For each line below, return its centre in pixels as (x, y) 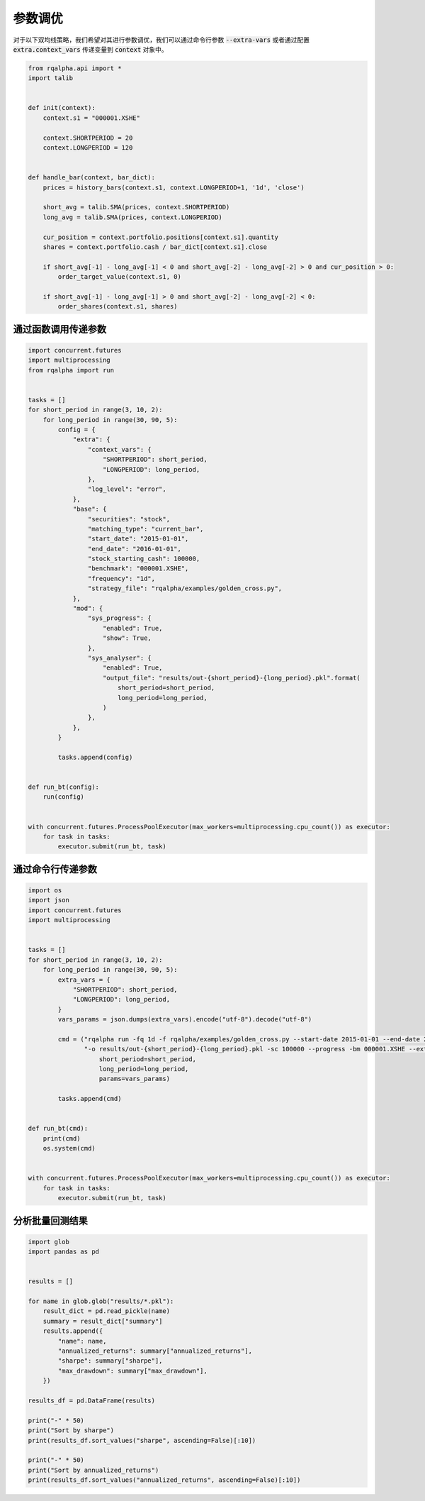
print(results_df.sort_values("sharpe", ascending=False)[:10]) (142, 1440)
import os (45, 891)
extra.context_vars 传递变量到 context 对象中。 (90, 49)
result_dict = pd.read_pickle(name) (106, 1311)
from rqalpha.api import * (75, 68)
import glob (49, 1242)
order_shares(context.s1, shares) (118, 306)
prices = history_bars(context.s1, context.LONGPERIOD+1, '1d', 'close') (174, 187)
